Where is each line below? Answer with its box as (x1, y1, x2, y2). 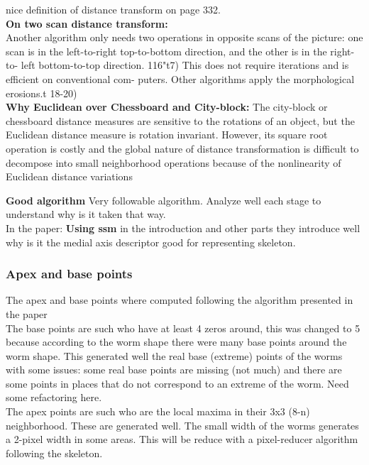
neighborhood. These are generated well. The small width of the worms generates (6, 417, 359, 432)
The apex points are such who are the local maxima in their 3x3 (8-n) (6, 404, 310, 419)
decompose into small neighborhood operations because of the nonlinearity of (6, 155, 341, 170)
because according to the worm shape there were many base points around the (6, 334, 347, 349)
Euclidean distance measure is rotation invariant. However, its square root (6, 127, 328, 142)
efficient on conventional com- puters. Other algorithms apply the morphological (6, 71, 355, 86)
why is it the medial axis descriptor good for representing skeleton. (6, 234, 296, 249)
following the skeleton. (6, 445, 103, 460)
